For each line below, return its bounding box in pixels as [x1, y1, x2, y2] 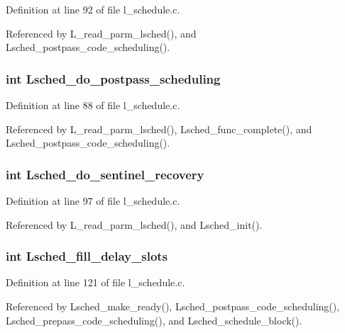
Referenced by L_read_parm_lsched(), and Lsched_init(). [6, 217, 263, 232]
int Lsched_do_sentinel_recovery [6, 165, 204, 183]
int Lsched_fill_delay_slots [6, 247, 168, 265]
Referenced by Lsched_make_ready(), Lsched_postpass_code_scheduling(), [6, 299, 340, 313]
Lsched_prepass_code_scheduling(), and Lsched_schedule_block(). [6, 312, 302, 327]
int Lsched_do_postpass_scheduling [6, 69, 221, 87]
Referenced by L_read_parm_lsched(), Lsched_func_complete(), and [6, 121, 312, 136]
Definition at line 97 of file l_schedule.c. [6, 193, 180, 208]
